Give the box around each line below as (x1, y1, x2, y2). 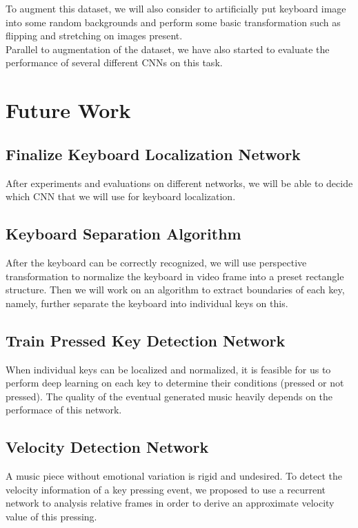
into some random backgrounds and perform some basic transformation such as (6, 14, 341, 29)
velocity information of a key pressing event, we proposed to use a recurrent (6, 482, 326, 496)
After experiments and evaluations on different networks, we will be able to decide (6, 175, 353, 190)
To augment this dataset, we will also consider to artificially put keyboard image (6, 1, 346, 15)
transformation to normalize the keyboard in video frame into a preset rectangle (6, 268, 344, 283)
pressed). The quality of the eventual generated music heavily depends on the (6, 389, 333, 403)
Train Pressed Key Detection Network (6, 329, 286, 351)
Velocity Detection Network (6, 436, 209, 458)
